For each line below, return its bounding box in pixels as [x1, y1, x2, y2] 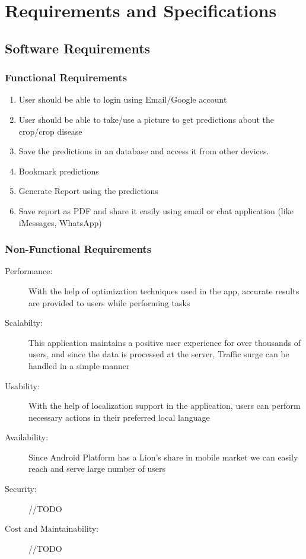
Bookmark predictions [18, 164, 99, 177]
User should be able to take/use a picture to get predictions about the [18, 113, 274, 125]
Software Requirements [5, 39, 151, 57]
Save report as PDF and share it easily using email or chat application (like [18, 204, 294, 217]
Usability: [5, 379, 40, 392]
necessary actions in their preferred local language [28, 411, 210, 423]
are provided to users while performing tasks [28, 296, 190, 309]
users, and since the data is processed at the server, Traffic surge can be [28, 348, 289, 360]
